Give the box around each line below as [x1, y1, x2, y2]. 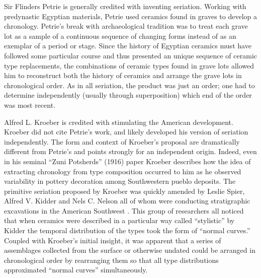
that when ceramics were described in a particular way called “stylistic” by [4, 215, 235, 226]
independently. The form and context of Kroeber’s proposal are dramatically [4, 136, 240, 147]
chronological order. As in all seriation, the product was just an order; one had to [4, 80, 255, 90]
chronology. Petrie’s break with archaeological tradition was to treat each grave [4, 21, 248, 31]
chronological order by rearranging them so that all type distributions [4, 254, 219, 265]
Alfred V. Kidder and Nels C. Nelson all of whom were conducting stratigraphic [4, 195, 250, 206]
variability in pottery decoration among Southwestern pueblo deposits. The [4, 176, 236, 186]
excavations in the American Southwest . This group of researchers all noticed [4, 205, 244, 216]
